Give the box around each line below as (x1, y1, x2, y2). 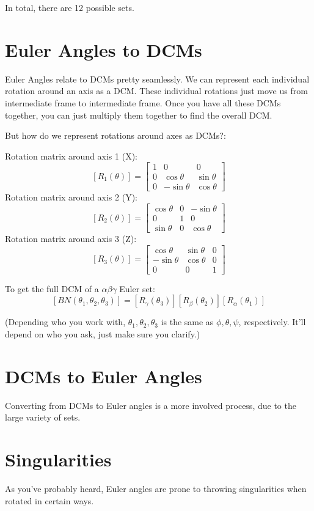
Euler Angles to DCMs (5, 37, 202, 62)
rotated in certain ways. (5, 494, 94, 507)
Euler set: (119, 282, 155, 295)
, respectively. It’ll (238, 315, 306, 328)
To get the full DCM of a (5, 282, 99, 295)
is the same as (161, 315, 214, 328)
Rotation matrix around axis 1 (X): (5, 149, 137, 162)
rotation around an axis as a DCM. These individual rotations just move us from (5, 84, 308, 97)
